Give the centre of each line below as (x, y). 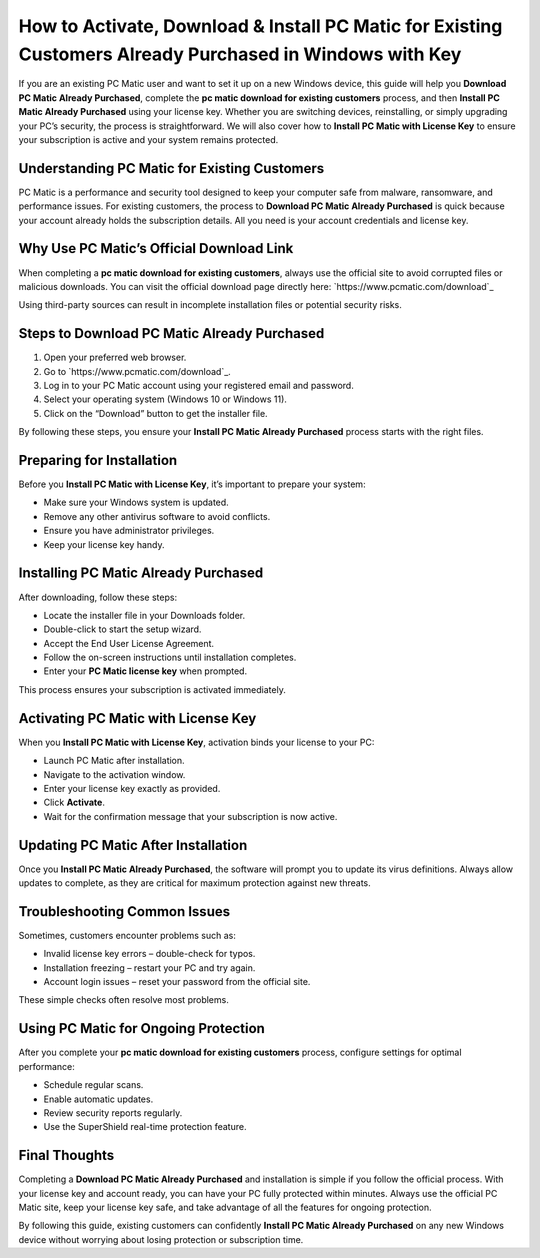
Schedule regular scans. (93, 1085)
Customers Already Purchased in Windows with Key (240, 54)
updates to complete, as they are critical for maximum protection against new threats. (195, 883)
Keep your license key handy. (104, 544)
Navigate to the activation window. (114, 774)
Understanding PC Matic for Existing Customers (171, 168)
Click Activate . (74, 802)
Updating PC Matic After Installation (133, 845)
